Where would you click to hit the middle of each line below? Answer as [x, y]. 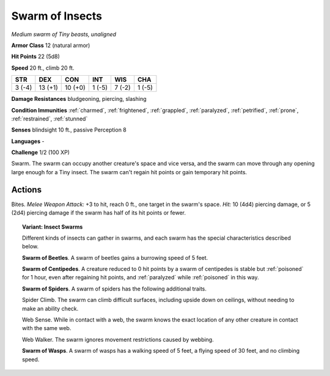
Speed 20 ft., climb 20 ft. [43, 68]
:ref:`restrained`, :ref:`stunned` [50, 119]
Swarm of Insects [57, 16]
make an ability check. [50, 308]
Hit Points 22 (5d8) [36, 57]
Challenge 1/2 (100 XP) [41, 152]
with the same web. [47, 328]
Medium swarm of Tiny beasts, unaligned [64, 34]
